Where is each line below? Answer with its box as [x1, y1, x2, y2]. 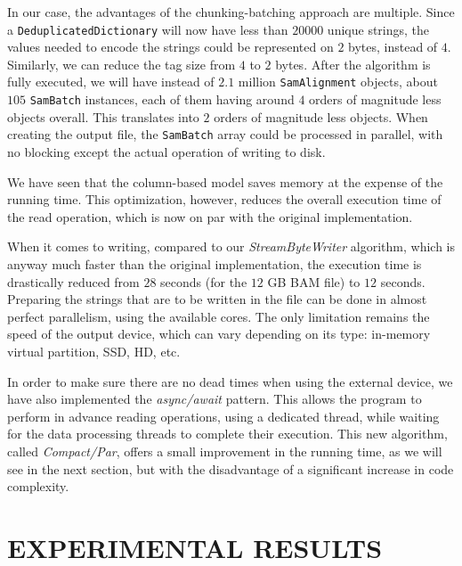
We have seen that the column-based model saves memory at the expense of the [7, 172, 443, 191]
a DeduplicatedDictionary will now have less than [7, 20, 288, 38]
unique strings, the [327, 20, 430, 38]
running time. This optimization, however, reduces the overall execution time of [7, 190, 442, 209]
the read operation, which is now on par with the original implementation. [7, 207, 413, 226]
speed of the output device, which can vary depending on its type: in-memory [7, 324, 431, 343]
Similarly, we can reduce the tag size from [7, 54, 236, 73]
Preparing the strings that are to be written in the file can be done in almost [7, 290, 427, 308]
